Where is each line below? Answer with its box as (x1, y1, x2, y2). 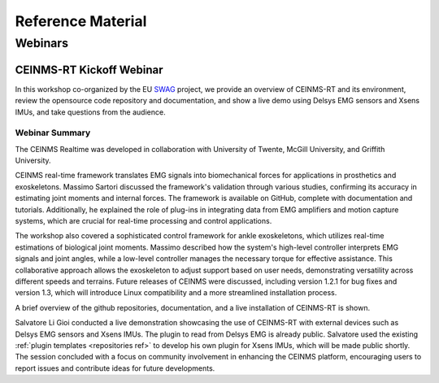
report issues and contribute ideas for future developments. (15, 363, 215, 373)
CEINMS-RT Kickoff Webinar (15, 63, 163, 76)
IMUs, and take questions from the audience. (15, 107, 166, 117)
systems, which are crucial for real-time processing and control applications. (15, 215, 272, 225)
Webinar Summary (15, 127, 91, 138)
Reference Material (15, 12, 147, 30)
